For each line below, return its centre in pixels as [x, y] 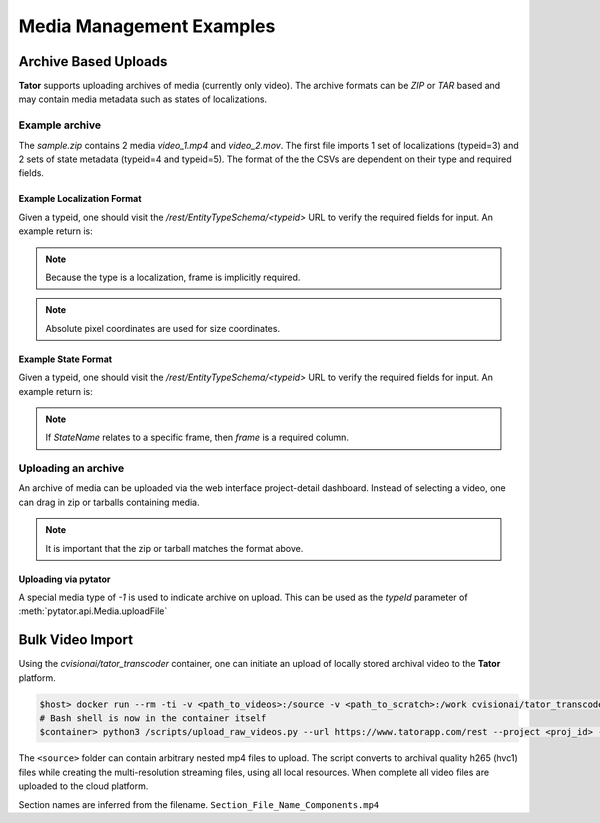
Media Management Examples [147, 26]
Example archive [60, 125]
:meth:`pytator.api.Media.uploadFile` [93, 611]
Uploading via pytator [64, 579]
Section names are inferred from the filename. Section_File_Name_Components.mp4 [199, 804]
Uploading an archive [71, 468]
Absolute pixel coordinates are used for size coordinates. [162, 328]
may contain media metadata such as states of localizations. [143, 99]
